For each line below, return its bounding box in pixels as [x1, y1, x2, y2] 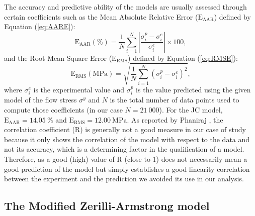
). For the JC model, [159, 104, 223, 115]
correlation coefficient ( [4, 124, 75, 135]
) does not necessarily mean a [156, 153, 247, 164]
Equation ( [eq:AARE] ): [4, 21, 75, 32]
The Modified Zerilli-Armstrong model [4, 198, 210, 213]
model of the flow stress [4, 94, 77, 105]
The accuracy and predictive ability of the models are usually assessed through [4, 2, 247, 12]
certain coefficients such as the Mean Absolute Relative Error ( [4, 11, 198, 22]
